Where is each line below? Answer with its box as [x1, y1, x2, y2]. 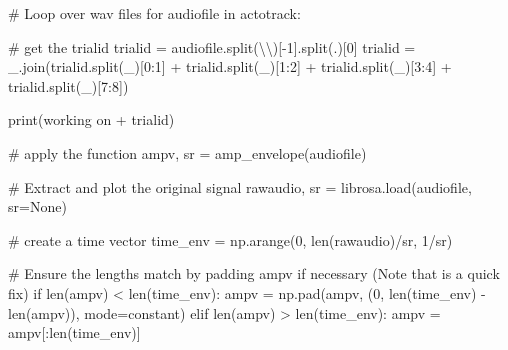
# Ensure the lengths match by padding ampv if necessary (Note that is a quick [8, 263, 500, 284]
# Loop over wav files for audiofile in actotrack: [8, 3, 301, 23]
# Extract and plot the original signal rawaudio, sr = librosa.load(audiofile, [8, 176, 472, 197]
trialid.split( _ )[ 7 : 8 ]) [8, 75, 129, 96]
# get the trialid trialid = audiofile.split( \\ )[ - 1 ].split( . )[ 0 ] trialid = [8, 36, 416, 57]
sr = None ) [8, 196, 67, 217]
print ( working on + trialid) [8, 109, 175, 130]
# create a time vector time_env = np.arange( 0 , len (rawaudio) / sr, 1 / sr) [8, 229, 453, 250]
